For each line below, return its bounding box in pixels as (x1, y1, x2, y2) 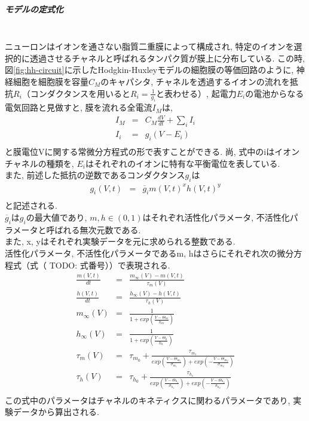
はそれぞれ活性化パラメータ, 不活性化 (142, 211, 290, 224)
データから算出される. (13, 405, 99, 418)
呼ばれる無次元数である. (46, 223, 141, 236)
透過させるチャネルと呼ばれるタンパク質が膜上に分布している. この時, (29, 51, 305, 64)
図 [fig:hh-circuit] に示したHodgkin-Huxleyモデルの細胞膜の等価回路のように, (5, 63, 294, 76)
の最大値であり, (26, 211, 87, 224)
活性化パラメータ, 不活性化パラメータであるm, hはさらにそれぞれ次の (5, 247, 277, 260)
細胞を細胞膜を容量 (13, 75, 88, 87)
